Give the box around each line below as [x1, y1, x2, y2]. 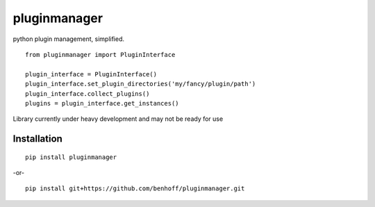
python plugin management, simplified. [12, 35, 125, 43]
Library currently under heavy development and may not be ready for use [12, 115, 224, 123]
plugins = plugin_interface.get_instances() [25, 99, 180, 107]
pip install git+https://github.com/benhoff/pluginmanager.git [25, 185, 245, 192]
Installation [12, 133, 62, 145]
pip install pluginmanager [25, 153, 117, 161]
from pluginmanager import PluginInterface [25, 51, 176, 58]
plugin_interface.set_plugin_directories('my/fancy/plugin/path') [25, 80, 256, 88]
